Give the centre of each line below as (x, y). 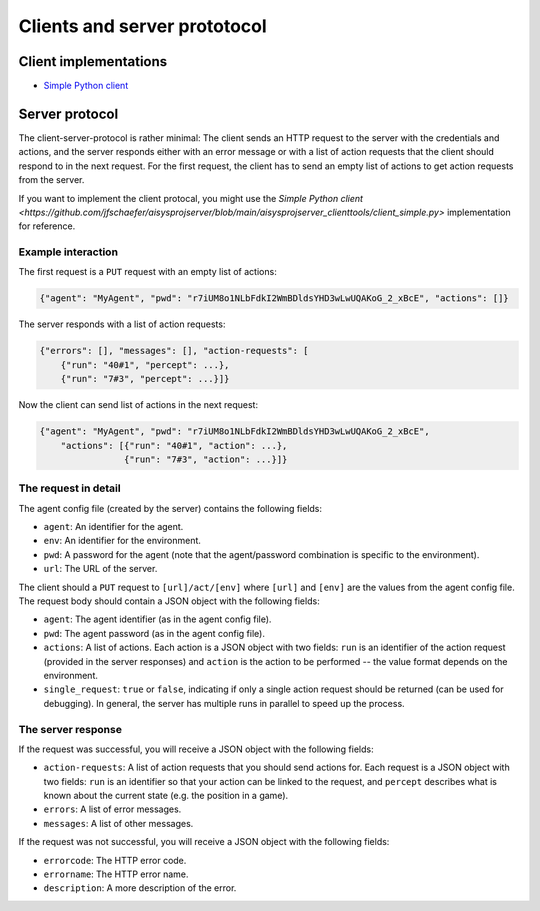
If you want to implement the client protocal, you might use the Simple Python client (191, 198)
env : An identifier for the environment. (122, 541)
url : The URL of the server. (100, 569)
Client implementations (93, 61)
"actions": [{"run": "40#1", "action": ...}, (174, 445)
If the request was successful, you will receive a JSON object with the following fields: (196, 749)
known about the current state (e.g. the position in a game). (166, 796)
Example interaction (68, 252)
